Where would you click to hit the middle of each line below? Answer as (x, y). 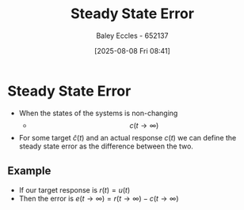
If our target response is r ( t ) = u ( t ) (74, 189)
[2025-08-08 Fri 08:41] (132, 51)
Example (29, 171)
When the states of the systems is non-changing (98, 113)
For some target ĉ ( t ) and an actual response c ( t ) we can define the (128, 137)
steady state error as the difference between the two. (106, 146)
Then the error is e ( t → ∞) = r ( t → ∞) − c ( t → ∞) (99, 198)
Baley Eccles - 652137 (132, 36)
